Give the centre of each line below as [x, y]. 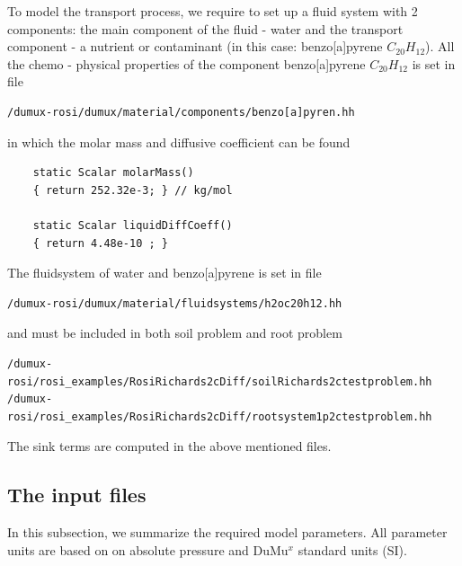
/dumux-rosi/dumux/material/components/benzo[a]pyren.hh [181, 112]
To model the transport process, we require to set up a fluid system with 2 [213, 11]
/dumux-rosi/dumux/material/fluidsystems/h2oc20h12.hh [175, 303]
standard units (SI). [352, 549]
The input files [77, 495]
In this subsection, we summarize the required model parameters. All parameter [227, 532]
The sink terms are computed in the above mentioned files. [169, 446]
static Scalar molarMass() [113, 173]
